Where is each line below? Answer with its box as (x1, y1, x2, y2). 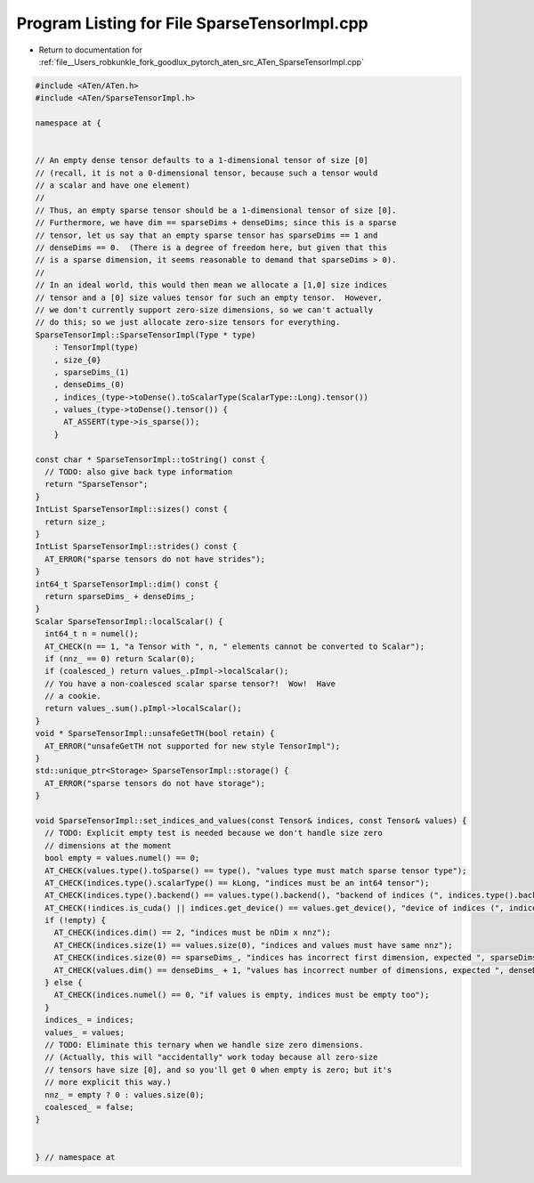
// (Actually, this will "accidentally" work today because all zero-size (44, 1052, 378, 1063)
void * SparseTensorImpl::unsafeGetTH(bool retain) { (35, 728, 275, 739)
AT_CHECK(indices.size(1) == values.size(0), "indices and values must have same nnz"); (53, 940, 453, 950)
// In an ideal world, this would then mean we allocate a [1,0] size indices (35, 280, 387, 290)
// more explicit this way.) (44, 1077, 173, 1088)
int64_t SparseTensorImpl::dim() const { (35, 579, 219, 589)
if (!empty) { (44, 915, 107, 926)
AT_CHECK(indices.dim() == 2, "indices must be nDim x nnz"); (53, 928, 331, 938)
